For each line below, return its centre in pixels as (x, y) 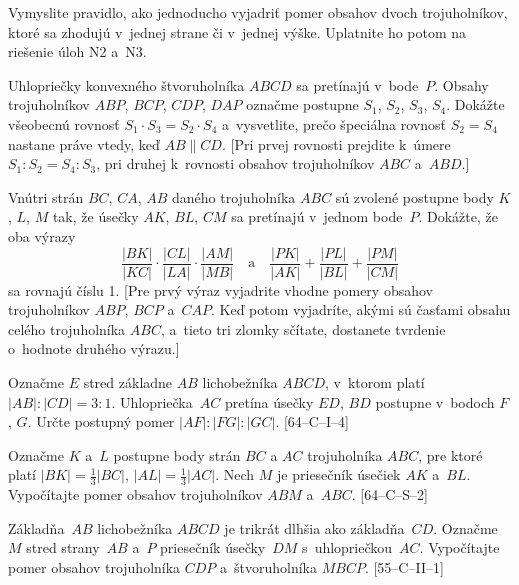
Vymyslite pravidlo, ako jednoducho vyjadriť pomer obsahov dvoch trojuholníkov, (258, 12)
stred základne (128, 381)
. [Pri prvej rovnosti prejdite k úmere (336, 143)
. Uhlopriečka (152, 401)
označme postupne (302, 104)
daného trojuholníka (234, 196)
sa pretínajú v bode (357, 84)
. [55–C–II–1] (404, 566)
